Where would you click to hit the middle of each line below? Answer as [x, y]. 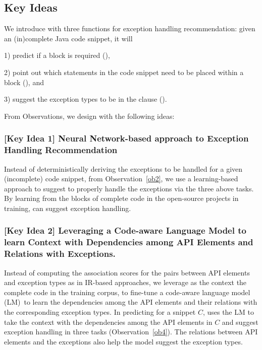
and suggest [240, 322]
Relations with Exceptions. [60, 254]
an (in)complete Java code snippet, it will [68, 38]
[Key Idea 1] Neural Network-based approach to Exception [126, 138]
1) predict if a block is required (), [57, 55]
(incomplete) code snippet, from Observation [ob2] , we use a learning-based [121, 179]
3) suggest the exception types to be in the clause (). [86, 99]
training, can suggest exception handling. [68, 208]
